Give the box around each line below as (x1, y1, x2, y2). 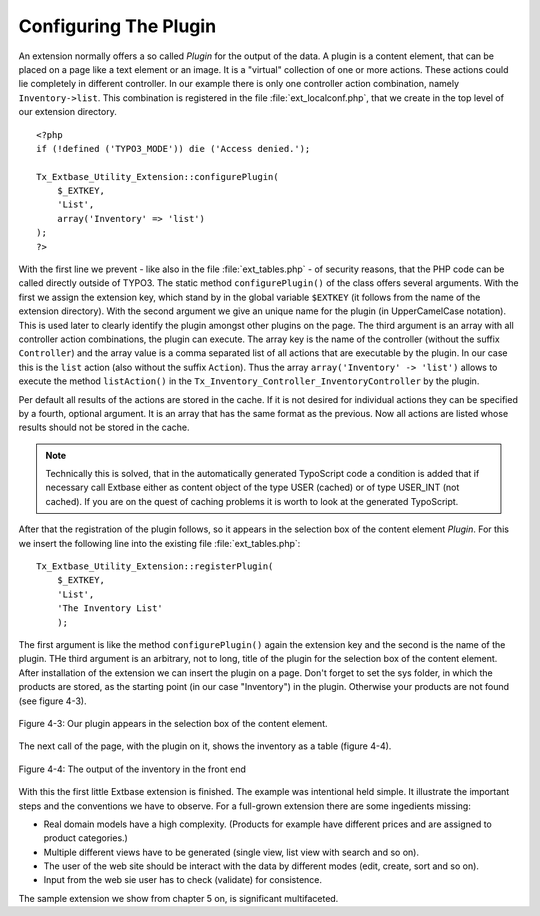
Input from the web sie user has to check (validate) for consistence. (43, 874, 323, 886)
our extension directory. (18, 106, 117, 118)
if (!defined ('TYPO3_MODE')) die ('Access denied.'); (36, 143, 311, 154)
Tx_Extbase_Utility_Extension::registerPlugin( (36, 561, 274, 572)
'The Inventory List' (56, 603, 164, 614)
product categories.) (43, 832, 129, 844)
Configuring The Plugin (18, 15, 217, 37)
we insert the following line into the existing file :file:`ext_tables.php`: (18, 537, 301, 549)
